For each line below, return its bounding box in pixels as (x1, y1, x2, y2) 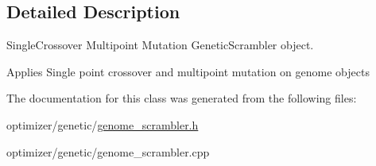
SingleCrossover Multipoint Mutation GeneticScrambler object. (6, 37, 314, 53)
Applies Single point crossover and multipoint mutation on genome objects (6, 63, 370, 79)
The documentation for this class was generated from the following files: (6, 90, 357, 106)
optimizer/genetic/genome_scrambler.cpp (6, 143, 210, 160)
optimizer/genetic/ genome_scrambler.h (6, 116, 199, 133)
